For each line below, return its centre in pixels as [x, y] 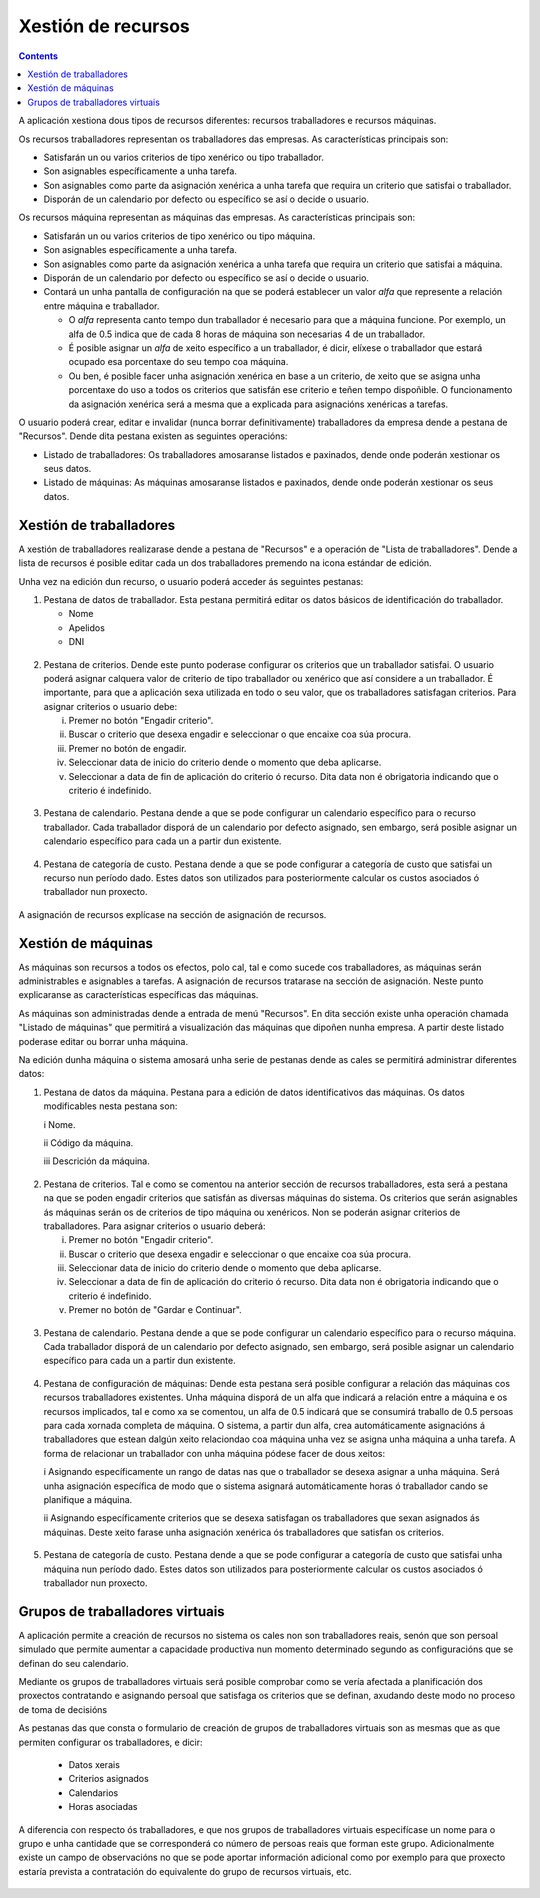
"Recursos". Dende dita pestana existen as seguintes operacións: [153, 436]
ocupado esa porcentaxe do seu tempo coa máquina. [178, 362]
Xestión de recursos [104, 26]
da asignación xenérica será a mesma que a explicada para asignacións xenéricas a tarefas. [258, 404]
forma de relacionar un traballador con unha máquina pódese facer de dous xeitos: [214, 1453]
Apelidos [86, 627]
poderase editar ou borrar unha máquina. [103, 1041]
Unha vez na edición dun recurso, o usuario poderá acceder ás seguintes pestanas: [191, 581]
